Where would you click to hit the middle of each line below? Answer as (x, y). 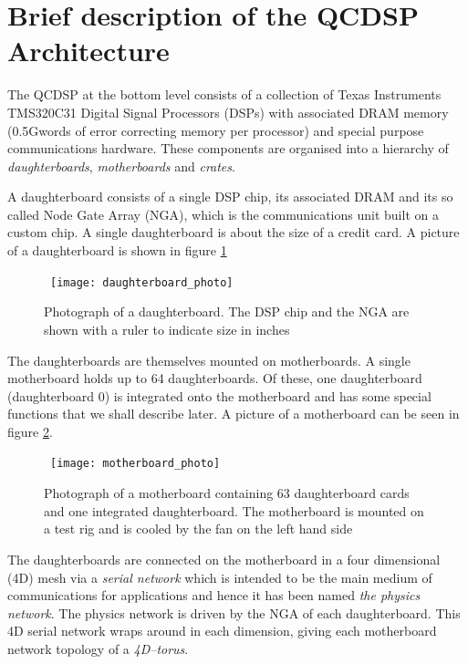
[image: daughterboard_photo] (142, 282)
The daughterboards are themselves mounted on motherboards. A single (209, 360)
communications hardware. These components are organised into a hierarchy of (228, 148)
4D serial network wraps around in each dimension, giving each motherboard (222, 631)
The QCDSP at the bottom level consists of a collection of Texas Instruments (224, 94)
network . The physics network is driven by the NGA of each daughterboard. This (234, 612)
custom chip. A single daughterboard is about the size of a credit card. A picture (234, 232)
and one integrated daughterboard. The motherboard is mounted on (234, 510)
